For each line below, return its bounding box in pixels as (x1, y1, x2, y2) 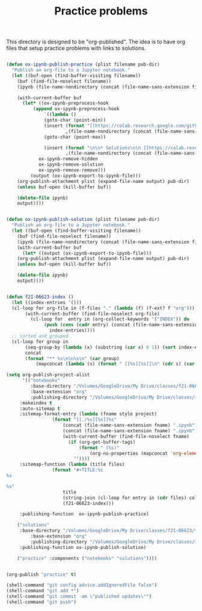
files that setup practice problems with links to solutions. (6, 45, 146, 52)
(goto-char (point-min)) (44, 117, 106, 123)
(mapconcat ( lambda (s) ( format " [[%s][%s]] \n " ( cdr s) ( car (35, 361, 195, 367)
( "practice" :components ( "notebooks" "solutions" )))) (17, 555, 158, 561)
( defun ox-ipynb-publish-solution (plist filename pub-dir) (6, 217, 161, 223)
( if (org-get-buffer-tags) (68, 439, 136, 445)
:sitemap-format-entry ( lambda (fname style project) (19, 411, 158, 417)
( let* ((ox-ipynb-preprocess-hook (22, 101, 109, 107)
